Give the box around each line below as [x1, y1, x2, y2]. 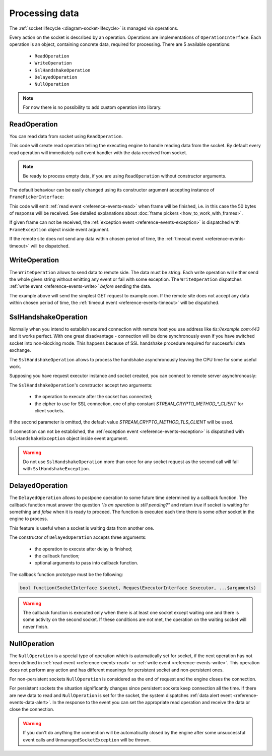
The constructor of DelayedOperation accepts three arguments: [9, 534, 147, 540]
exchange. [9, 347, 31, 353]
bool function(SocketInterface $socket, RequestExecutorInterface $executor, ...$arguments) [20, 585, 256, 591]
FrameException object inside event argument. [9, 226, 110, 232]
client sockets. [34, 407, 65, 413]
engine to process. [9, 516, 48, 522]
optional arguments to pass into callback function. [34, 560, 139, 566]
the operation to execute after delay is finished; [34, 546, 133, 552]
